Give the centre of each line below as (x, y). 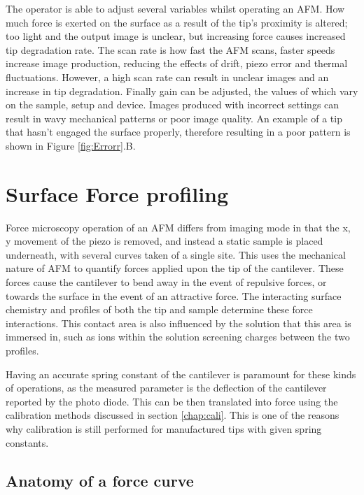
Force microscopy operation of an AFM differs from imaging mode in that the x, (178, 227)
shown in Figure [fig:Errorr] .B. (71, 145)
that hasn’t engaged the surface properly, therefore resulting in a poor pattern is (178, 132)
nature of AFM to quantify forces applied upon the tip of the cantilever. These (175, 268)
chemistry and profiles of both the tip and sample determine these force (159, 309)
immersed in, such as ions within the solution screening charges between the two (178, 337)
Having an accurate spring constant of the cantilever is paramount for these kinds (181, 374)
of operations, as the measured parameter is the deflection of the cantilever (166, 388)
